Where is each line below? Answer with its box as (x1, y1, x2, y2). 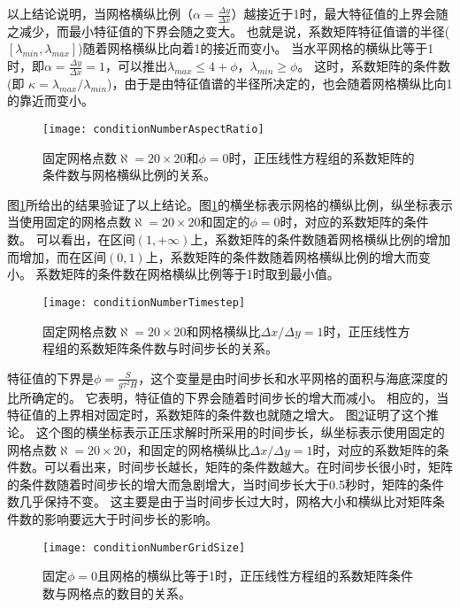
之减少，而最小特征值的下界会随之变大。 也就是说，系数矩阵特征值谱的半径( (7, 21, 450, 40)
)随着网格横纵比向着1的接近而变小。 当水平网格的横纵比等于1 (78, 39, 434, 58)
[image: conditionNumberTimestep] (42, 296, 246, 309)
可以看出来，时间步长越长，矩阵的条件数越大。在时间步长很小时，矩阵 (43, 458, 453, 476)
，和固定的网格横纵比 (126, 440, 250, 458)
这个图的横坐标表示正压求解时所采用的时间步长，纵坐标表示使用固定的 (35, 423, 445, 442)
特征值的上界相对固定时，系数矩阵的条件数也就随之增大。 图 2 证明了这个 (7, 405, 426, 424)
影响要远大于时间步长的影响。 (43, 509, 218, 527)
